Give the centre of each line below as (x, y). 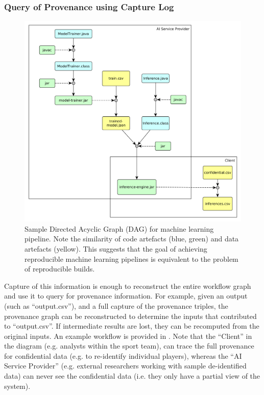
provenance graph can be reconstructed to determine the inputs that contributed (130, 316)
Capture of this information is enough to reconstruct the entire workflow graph (128, 286)
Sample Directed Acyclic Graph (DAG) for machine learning (119, 228)
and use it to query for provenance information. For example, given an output (126, 296)
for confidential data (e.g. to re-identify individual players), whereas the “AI (123, 355)
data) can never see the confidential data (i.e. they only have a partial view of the (132, 376)
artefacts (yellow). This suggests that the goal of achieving (116, 248)
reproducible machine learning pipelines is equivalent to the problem (131, 258)
